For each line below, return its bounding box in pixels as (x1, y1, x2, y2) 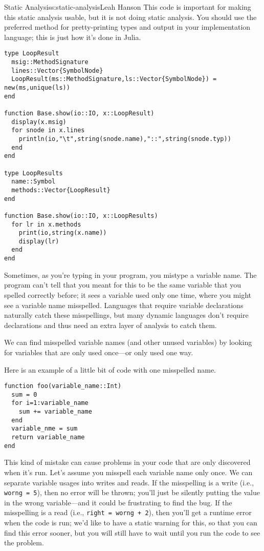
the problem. (4, 537, 44, 548)
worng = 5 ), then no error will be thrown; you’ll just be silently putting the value (4, 487, 260, 498)
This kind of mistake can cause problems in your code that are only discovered (4, 457, 251, 467)
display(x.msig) (11, 118, 67, 126)
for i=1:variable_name (11, 399, 89, 407)
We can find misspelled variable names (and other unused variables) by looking (4, 337, 252, 348)
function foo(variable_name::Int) (4, 382, 122, 390)
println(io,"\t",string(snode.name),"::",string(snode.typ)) (18, 135, 231, 142)
